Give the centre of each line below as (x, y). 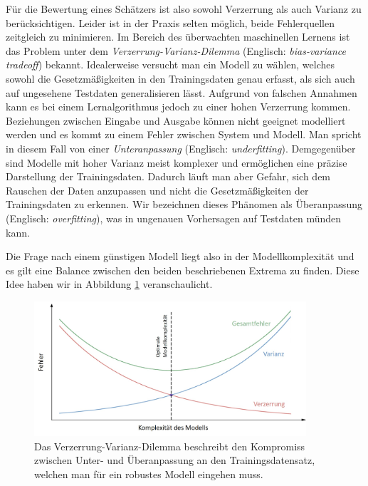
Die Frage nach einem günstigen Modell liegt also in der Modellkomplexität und (180, 256)
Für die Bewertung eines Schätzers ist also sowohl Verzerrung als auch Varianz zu (184, 9)
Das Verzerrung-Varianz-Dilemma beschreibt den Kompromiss (170, 446)
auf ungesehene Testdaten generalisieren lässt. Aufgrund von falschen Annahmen (182, 92)
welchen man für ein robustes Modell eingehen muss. (149, 474)
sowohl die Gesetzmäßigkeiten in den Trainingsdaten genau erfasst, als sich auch (180, 78)
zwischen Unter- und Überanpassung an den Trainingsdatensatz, (175, 460)
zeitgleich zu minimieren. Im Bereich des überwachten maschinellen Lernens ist (178, 37)
